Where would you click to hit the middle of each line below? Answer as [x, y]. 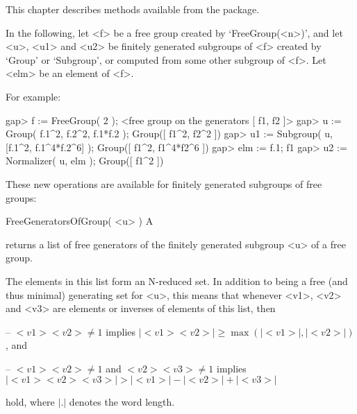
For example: [33, 96]
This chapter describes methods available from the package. [133, 9]
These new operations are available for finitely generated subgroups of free [164, 183]
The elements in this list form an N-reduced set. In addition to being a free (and [177, 281]
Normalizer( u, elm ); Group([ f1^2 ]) [85, 161]
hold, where [30, 402]
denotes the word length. [122, 402]
